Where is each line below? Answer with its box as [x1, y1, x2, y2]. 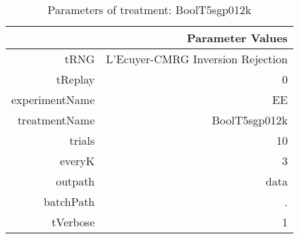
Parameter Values [186, 30, 288, 46]
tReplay [56, 71, 95, 87]
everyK [59, 153, 95, 169]
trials [69, 132, 95, 148]
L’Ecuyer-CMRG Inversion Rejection [106, 51, 288, 67]
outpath [56, 173, 95, 189]
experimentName [11, 91, 95, 108]
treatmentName [17, 112, 95, 128]
